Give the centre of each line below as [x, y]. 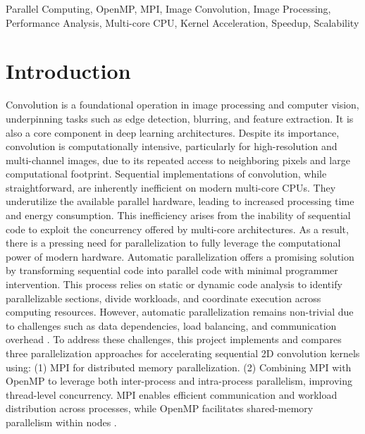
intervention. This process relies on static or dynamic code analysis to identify [174, 284]
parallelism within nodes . [61, 422]
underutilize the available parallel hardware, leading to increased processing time [180, 201]
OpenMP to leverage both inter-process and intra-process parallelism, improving [179, 381]
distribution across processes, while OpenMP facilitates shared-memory [160, 408]
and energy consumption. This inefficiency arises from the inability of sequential [178, 215]
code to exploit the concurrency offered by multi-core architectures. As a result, [177, 229]
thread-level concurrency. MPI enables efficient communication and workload [172, 394]
